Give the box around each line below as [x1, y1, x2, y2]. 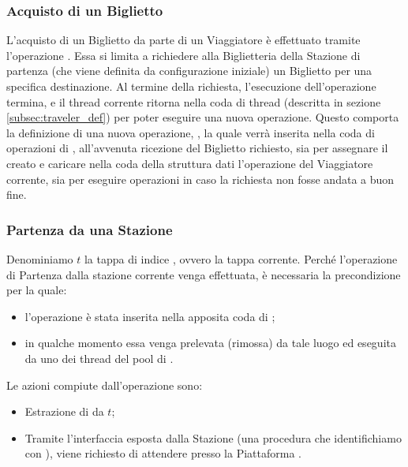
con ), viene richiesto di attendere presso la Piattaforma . [24, 445, 301, 461]
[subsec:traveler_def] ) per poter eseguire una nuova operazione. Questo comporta [6, 109, 399, 125]
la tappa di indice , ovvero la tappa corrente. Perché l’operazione [84, 250, 398, 267]
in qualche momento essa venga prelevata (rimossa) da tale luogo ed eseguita [24, 334, 396, 351]
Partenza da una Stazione [6, 219, 173, 239]
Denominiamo [6, 250, 73, 267]
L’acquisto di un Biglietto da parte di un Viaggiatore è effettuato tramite [6, 32, 361, 48]
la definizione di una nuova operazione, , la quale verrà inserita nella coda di [6, 124, 375, 140]
